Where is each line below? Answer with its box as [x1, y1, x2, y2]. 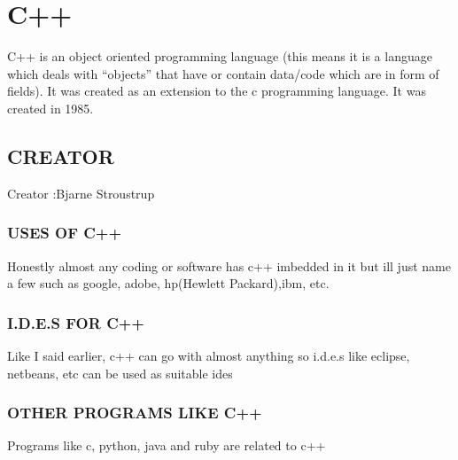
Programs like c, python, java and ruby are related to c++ [7, 436, 326, 455]
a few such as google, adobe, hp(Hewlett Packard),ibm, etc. [7, 274, 330, 292]
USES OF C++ [7, 222, 122, 244]
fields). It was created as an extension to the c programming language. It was [7, 82, 426, 100]
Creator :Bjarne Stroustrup [7, 183, 155, 202]
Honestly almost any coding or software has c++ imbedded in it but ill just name [7, 256, 451, 275]
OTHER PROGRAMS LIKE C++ [7, 402, 262, 424]
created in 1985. [7, 98, 94, 117]
